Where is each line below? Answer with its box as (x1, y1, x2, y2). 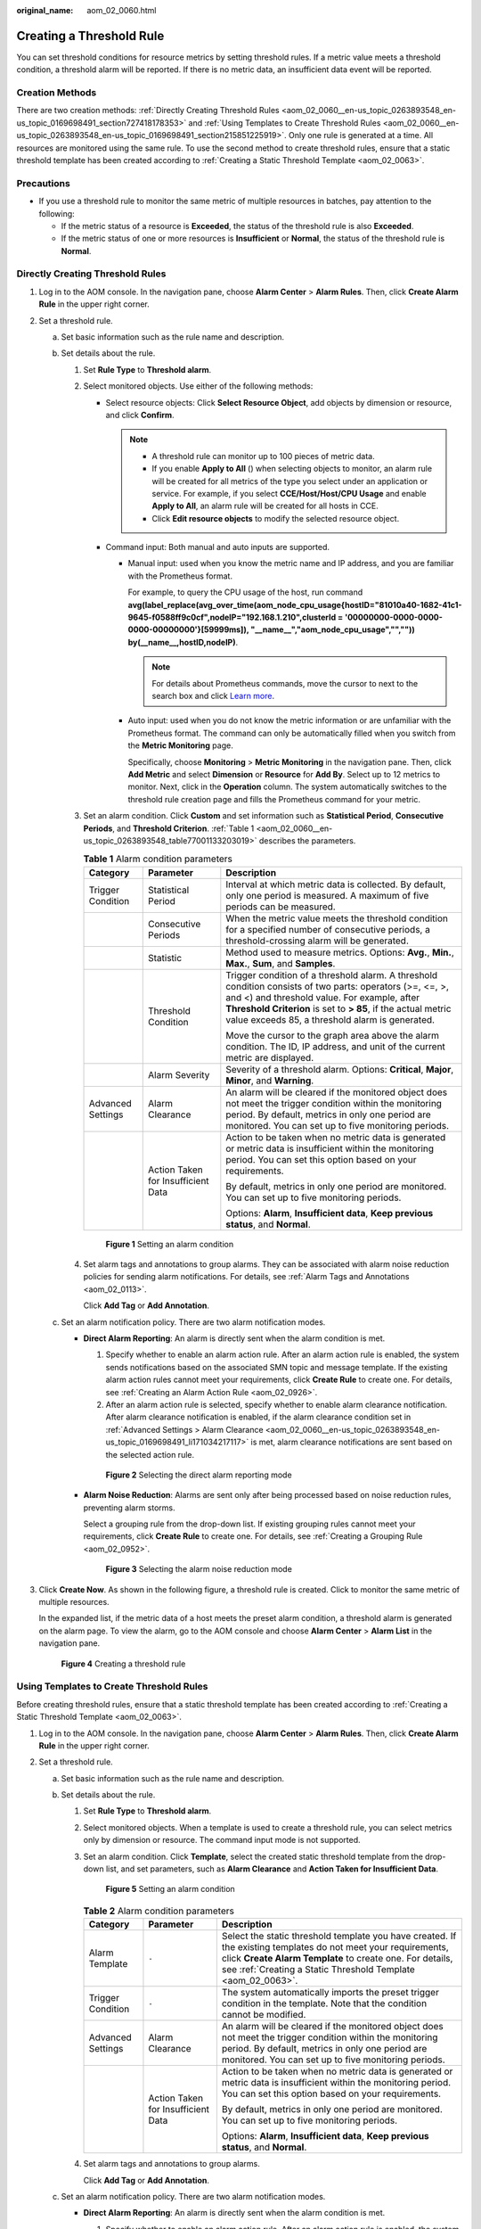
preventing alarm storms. (83, 1502, 175, 1513)
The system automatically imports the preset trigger (221, 1986, 440, 1999)
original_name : (16, 5, 74, 15)
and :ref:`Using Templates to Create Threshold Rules (188, 117, 381, 128)
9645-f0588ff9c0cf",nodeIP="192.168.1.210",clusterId (127, 612, 337, 623)
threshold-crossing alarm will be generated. (225, 934, 410, 947)
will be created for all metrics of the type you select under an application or (151, 475, 428, 486)
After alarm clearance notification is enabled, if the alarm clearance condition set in (105, 1411, 412, 1422)
